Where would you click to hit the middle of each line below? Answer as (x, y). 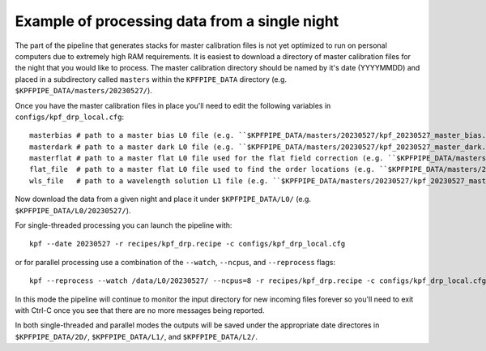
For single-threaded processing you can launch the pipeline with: (124, 225)
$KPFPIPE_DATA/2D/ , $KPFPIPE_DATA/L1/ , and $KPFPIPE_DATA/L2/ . (136, 336)
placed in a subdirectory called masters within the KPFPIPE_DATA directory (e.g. (151, 79)
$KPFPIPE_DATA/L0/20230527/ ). (73, 210)
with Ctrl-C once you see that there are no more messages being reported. (140, 310)
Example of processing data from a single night (177, 21)
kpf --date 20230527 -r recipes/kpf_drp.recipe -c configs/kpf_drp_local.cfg (188, 244)
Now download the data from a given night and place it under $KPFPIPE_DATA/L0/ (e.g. (163, 199)
